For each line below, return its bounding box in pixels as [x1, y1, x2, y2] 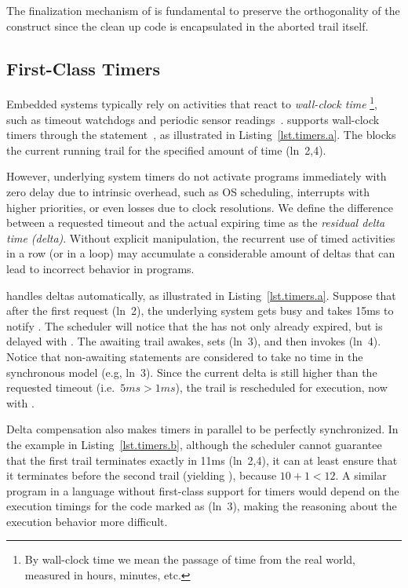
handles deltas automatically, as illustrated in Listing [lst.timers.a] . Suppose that [6, 287, 396, 303]
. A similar [335, 467, 387, 484]
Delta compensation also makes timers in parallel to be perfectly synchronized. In [6, 421, 399, 437]
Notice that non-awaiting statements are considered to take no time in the [6, 348, 363, 364]
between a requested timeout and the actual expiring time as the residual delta [6, 214, 385, 231]
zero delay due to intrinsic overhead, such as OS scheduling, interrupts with [6, 184, 370, 200]
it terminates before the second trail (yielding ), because [6, 467, 277, 484]
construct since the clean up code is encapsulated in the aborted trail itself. [6, 17, 369, 34]
